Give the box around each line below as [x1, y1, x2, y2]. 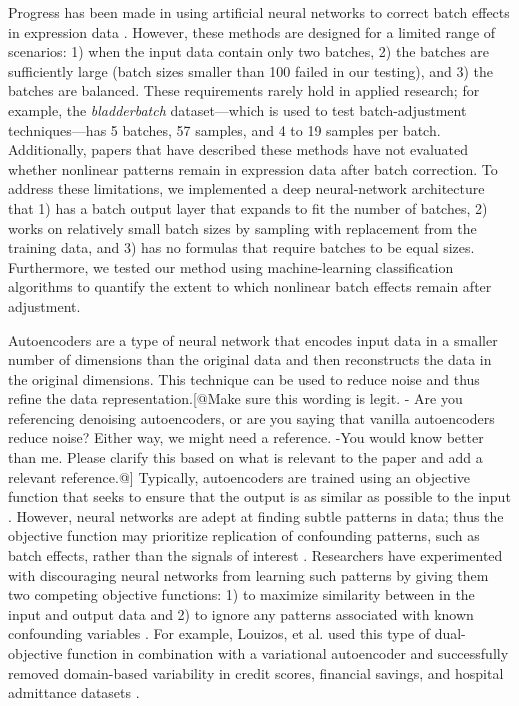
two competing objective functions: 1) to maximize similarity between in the [8, 584, 475, 605]
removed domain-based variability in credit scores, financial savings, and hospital [8, 662, 504, 683]
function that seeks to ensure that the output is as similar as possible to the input [8, 486, 511, 507]
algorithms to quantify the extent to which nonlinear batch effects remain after [8, 276, 492, 297]
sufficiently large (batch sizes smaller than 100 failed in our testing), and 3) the [8, 60, 494, 81]
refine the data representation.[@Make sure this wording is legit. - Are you [8, 388, 463, 409]
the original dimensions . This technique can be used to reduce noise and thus [8, 368, 480, 389]
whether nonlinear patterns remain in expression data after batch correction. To [8, 158, 498, 179]
